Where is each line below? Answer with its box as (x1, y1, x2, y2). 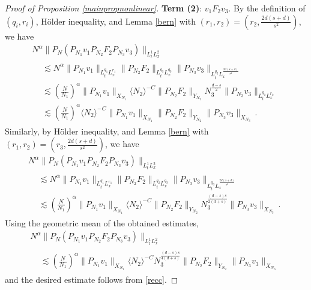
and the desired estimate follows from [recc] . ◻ (5, 273, 178, 286)
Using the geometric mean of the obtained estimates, (5, 216, 199, 229)
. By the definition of (228, 2, 306, 14)
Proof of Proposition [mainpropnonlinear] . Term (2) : (5, 2, 202, 14)
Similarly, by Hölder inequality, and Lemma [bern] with (5, 124, 209, 137)
